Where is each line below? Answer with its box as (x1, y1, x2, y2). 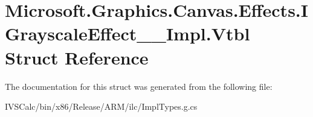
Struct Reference (5, 45, 149, 69)
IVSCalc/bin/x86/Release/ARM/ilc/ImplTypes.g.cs (5, 100, 198, 113)
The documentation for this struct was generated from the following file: (5, 80, 273, 92)
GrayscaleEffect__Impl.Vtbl (5, 21, 250, 46)
